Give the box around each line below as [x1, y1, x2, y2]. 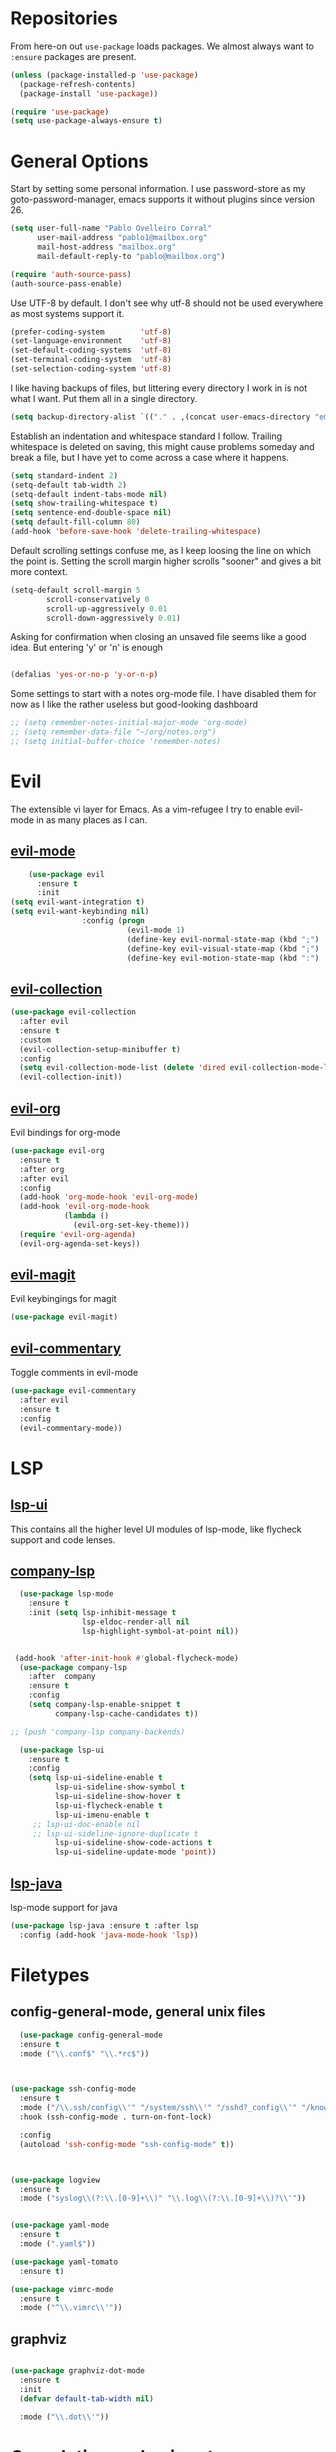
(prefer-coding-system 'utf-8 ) [10, 327, 172, 337]
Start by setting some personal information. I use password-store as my [10, 183, 306, 195]
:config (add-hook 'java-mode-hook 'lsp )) [19, 1930, 199, 1940]
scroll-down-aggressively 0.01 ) [46, 613, 182, 623]
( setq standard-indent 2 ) [10, 470, 118, 481]
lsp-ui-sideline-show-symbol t [54, 1782, 186, 1792]
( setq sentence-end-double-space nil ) [10, 508, 172, 518]
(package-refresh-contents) [19, 79, 137, 89]
